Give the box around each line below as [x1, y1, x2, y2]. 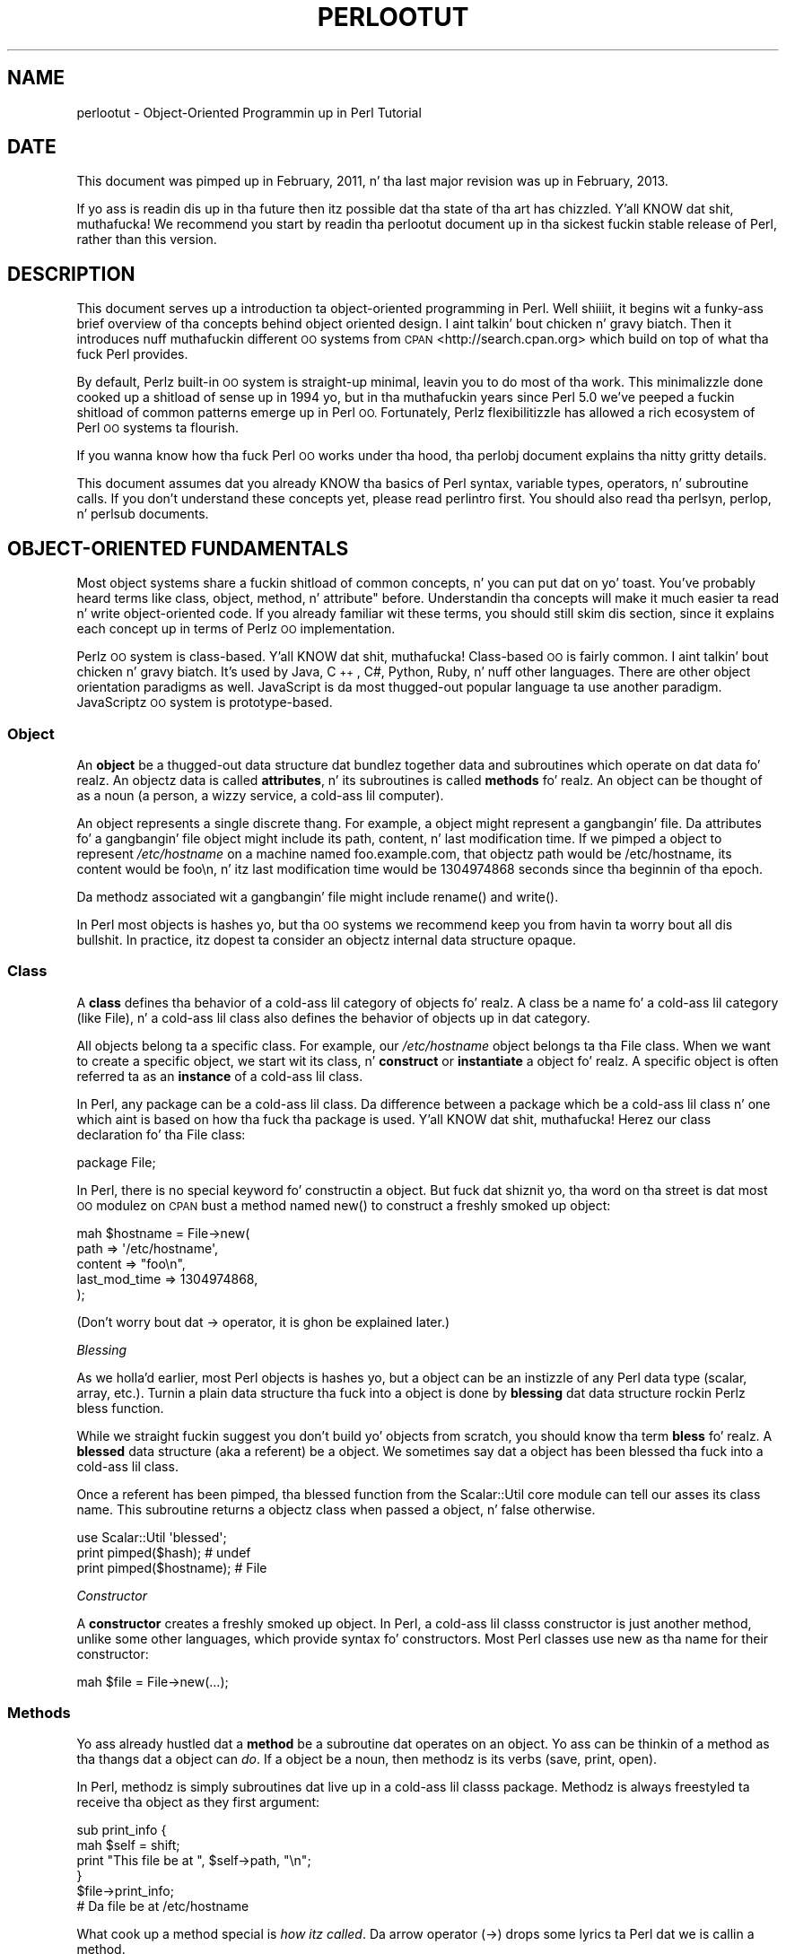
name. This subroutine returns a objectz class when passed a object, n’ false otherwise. [76, 1501, 596, 1517]
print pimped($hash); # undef [76, 1544, 251, 1560]
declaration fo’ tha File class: [76, 1126, 246, 1142]
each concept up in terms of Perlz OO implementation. [76, 621, 396, 637]
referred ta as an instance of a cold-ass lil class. [76, 1068, 363, 1084]
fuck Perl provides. [76, 346, 188, 362]
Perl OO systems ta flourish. [76, 420, 240, 436]
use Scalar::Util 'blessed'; [76, 1529, 227, 1545]
